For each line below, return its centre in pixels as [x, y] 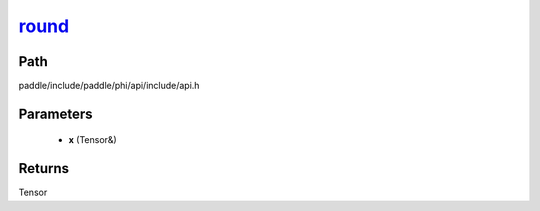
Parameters [55, 113]
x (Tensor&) [92, 140]
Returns [44, 168]
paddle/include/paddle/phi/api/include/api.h [109, 86]
